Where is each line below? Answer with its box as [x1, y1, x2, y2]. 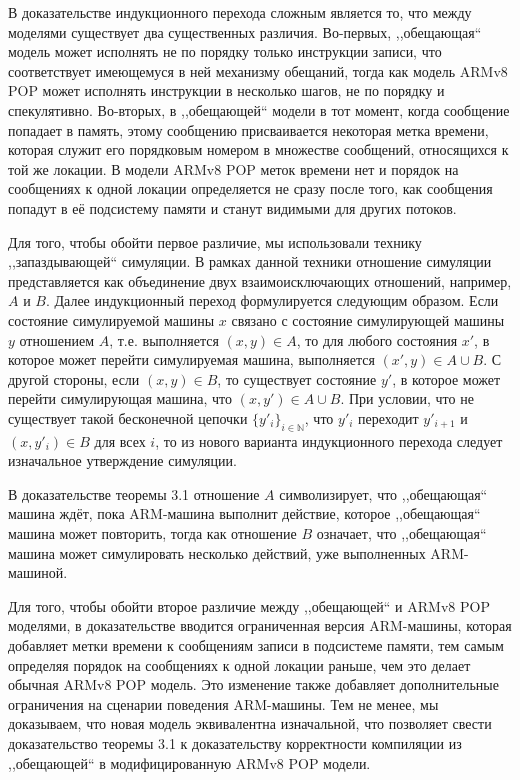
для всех [94, 430, 146, 451]
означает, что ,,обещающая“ [316, 523, 487, 544]
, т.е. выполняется [109, 329, 219, 350]
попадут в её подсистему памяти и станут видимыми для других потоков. [8, 197, 457, 218]
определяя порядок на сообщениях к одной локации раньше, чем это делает [8, 654, 471, 675]
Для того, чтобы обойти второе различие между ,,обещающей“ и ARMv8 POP [8, 595, 490, 616]
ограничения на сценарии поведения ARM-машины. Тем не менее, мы [8, 693, 439, 714]
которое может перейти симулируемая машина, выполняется [8, 349, 375, 370]
